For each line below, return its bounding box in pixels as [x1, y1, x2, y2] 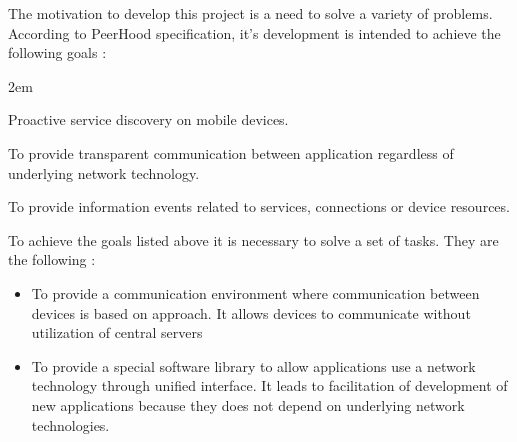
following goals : [8, 42, 107, 63]
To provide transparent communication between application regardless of [8, 142, 454, 163]
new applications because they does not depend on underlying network [31, 394, 465, 415]
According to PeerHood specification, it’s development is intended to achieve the [8, 22, 501, 43]
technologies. [31, 414, 110, 435]
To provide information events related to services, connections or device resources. [8, 196, 510, 217]
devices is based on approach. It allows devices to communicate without [31, 302, 471, 323]
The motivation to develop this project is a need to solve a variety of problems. [8, 3, 493, 23]
